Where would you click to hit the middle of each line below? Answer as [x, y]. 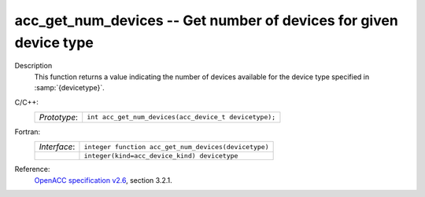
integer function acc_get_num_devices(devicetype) [176, 146]
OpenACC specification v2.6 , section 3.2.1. [103, 180]
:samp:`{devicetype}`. [70, 88]
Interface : [57, 147]
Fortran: [28, 131]
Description [33, 66]
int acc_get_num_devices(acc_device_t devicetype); [181, 117]
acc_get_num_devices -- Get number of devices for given [207, 20]
